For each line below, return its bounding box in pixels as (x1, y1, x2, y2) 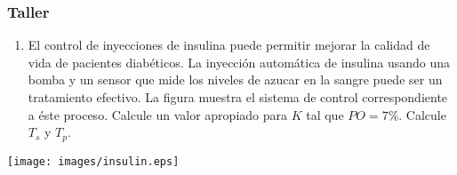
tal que (306, 105, 344, 123)
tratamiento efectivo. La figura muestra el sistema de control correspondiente (28, 88, 448, 106)
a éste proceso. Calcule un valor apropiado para (28, 105, 287, 123)
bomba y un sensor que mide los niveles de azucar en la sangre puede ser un (28, 70, 443, 89)
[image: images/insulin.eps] (7, 155, 180, 168)
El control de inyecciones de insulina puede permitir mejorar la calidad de (28, 36, 430, 54)
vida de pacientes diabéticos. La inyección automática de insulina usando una (28, 52, 450, 71)
